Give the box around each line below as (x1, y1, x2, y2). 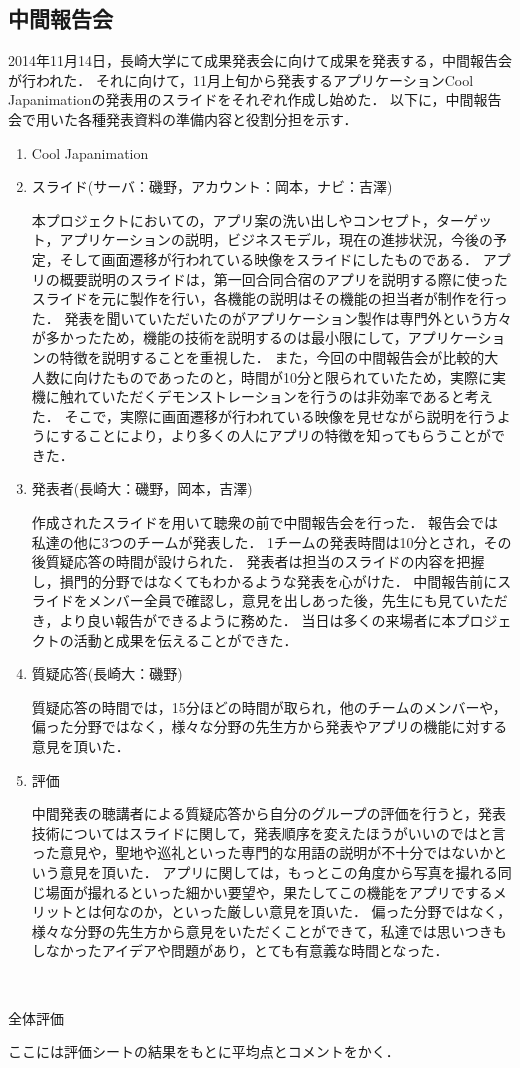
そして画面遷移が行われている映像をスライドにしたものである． (59, 248, 479, 269)
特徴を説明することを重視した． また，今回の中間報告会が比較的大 (59, 346, 499, 367)
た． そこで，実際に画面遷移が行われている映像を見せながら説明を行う (31, 405, 497, 426)
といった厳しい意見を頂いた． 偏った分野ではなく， (170, 901, 512, 922)
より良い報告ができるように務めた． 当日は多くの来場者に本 (59, 610, 456, 631)
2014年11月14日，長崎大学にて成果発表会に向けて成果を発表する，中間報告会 (8, 50, 512, 71)
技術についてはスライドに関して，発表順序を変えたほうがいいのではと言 (31, 822, 506, 843)
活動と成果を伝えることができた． (73, 629, 298, 650)
